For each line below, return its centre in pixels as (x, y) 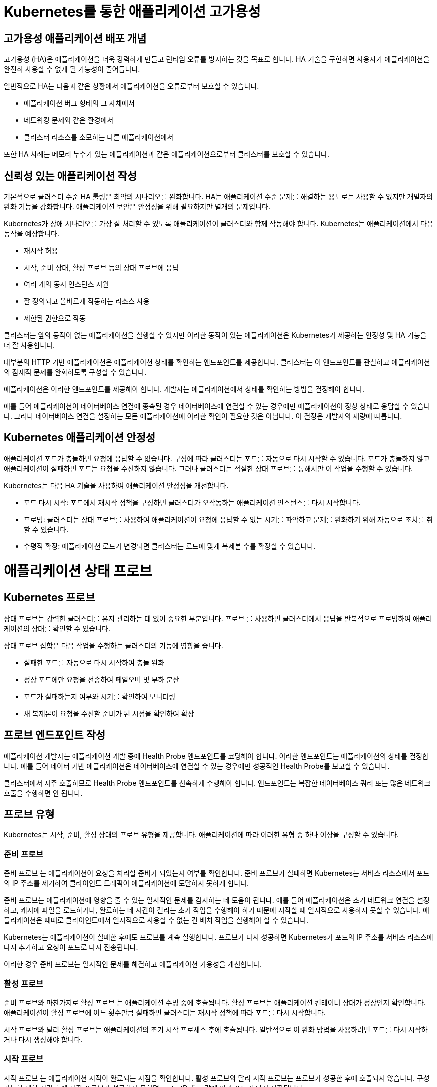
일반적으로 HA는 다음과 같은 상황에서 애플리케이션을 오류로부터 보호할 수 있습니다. (132, 86)
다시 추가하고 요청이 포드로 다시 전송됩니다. (71, 947)
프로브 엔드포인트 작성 (55, 735)
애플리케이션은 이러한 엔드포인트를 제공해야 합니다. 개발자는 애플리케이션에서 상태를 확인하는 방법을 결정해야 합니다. (184, 389)
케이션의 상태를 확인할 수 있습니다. (57, 628)
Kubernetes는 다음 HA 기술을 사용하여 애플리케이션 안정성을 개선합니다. (116, 485)
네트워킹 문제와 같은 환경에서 (69, 120)
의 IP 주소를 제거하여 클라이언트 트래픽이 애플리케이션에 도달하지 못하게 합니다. (127, 883)
